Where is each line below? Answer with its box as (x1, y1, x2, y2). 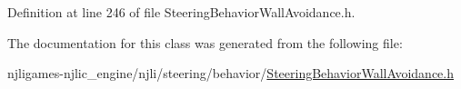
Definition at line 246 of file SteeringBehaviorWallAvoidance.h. (7, 3, 356, 21)
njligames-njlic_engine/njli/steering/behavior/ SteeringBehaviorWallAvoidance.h (7, 64, 454, 83)
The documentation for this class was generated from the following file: (7, 33, 403, 52)
